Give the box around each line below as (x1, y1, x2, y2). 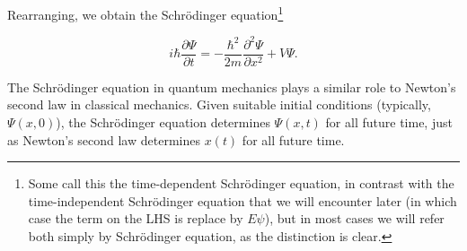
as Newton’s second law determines (7, 130, 200, 149)
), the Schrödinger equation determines (56, 113, 270, 131)
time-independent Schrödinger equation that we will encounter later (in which (28, 191, 457, 210)
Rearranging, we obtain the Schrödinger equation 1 (7, 3, 284, 23)
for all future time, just (325, 113, 453, 131)
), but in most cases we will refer (264, 209, 445, 228)
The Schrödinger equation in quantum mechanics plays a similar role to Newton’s (7, 77, 456, 96)
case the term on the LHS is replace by (28, 209, 243, 228)
